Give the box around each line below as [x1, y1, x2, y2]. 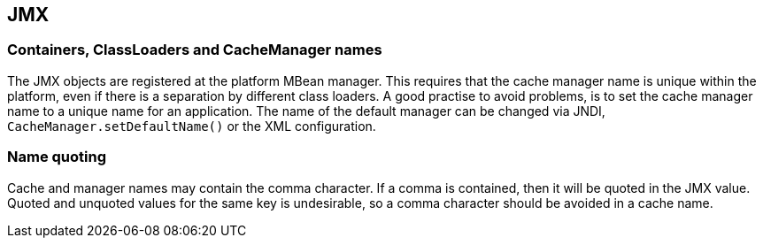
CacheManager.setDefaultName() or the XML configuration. [7, 118, 376, 134]
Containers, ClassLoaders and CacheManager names [7, 41, 382, 59]
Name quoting [7, 148, 106, 166]
